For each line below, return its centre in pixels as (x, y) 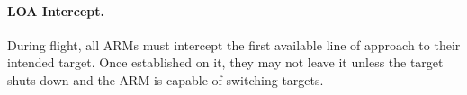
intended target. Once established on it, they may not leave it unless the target (225, 62)
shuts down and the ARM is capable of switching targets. (166, 79)
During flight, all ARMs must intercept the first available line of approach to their (234, 44)
